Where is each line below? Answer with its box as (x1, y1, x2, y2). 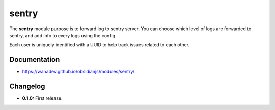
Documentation (9, 55, 60, 64)
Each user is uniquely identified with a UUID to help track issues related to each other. (9, 42, 190, 48)
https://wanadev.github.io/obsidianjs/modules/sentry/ (22, 69, 135, 75)
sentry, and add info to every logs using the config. (9, 32, 117, 38)
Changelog (9, 82, 45, 91)
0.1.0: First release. (22, 95, 63, 101)
